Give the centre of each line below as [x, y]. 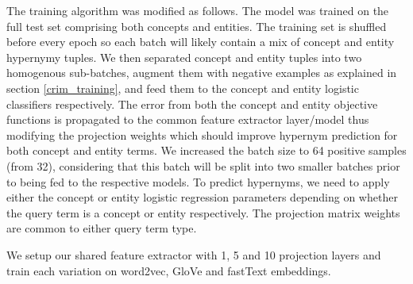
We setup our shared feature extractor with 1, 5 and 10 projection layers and [194, 254]
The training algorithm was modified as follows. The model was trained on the [198, 10]
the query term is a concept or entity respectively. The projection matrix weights [203, 212]
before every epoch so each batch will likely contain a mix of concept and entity [201, 42]
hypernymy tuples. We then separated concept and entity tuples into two [184, 57]
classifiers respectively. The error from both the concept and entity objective [192, 104]
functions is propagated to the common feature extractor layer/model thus [188, 119]
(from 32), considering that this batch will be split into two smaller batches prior [203, 165]
